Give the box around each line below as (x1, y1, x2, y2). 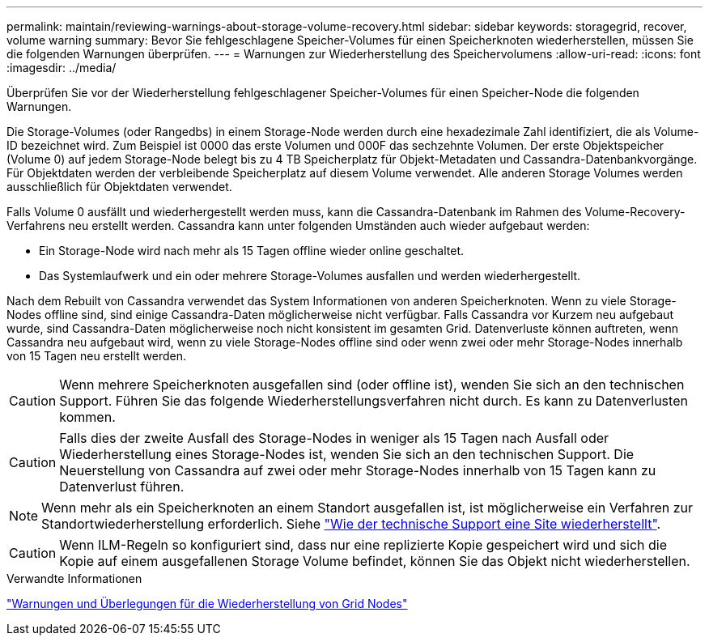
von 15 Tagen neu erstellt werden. (6, 349, 186, 363)
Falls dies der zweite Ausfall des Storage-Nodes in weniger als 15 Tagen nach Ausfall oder (59, 430, 609, 446)
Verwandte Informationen (6, 572, 142, 585)
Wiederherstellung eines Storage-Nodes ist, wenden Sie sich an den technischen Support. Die (59, 446, 635, 462)
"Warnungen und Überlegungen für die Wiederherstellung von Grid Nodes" (6, 597, 408, 610)
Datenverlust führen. (59, 478, 185, 495)
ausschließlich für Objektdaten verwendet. (6, 180, 232, 193)
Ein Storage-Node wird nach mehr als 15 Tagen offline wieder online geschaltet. (39, 244, 464, 257)
